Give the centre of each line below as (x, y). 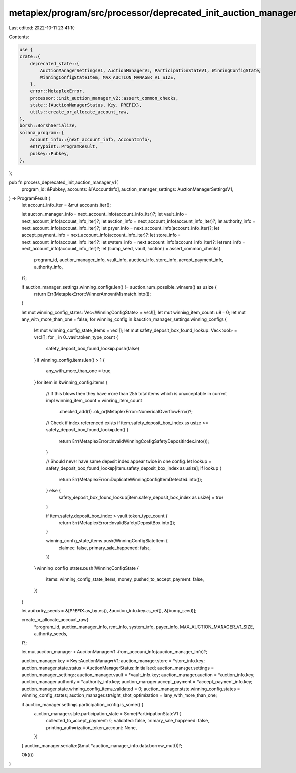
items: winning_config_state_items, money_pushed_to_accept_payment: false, (125, 579)
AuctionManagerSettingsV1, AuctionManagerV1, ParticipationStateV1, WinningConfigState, (151, 71)
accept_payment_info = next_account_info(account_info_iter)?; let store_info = (101, 235)
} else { (54, 490)
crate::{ (30, 57)
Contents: (19, 37)
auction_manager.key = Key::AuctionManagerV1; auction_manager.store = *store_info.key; (113, 661)
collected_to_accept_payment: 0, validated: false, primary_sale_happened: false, (128, 721)
